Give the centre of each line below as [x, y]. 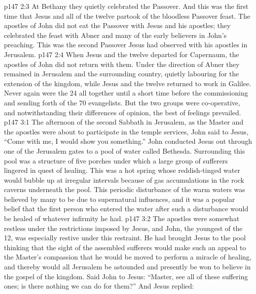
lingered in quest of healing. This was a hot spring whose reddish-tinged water [122, 170]
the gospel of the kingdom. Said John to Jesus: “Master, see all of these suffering [126, 276]
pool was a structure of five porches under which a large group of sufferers [116, 160]
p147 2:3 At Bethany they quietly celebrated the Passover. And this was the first [126, 6]
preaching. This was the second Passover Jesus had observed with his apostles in [126, 45]
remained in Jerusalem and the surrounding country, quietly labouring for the [122, 74]
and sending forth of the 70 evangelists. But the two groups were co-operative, [122, 102]
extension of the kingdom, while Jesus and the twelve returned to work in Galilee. [128, 83]
